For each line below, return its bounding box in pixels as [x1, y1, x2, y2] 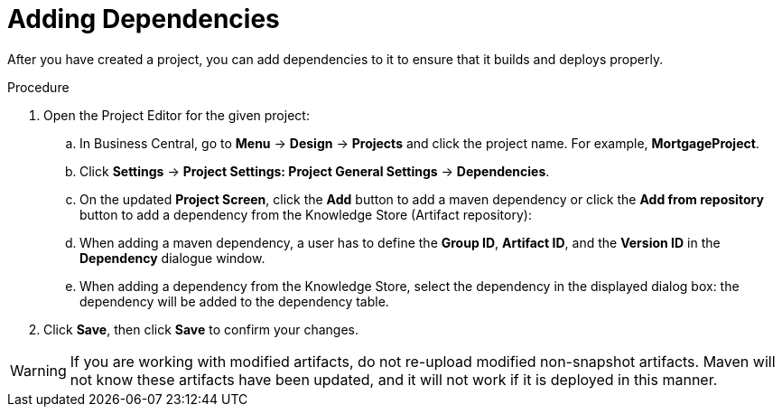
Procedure [7, 79, 70, 95]
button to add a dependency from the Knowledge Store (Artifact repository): [79, 206, 532, 222]
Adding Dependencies [7, 4, 280, 34]
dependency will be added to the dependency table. [79, 293, 389, 309]
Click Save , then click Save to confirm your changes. [43, 321, 359, 337]
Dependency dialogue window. [79, 249, 265, 266]
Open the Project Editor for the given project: [43, 107, 310, 123]
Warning [10, 361, 67, 380]
